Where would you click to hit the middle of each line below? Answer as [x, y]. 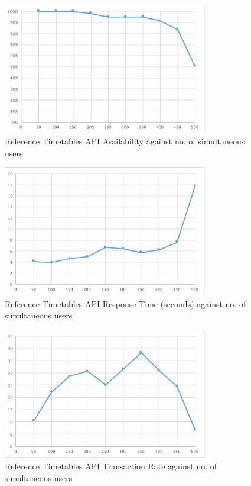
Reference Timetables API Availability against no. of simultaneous [125, 141]
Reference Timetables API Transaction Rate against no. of [111, 466]
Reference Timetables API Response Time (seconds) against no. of [125, 303]
